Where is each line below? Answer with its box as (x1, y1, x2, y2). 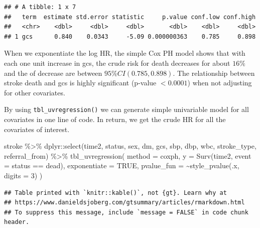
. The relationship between (173, 67, 255, 78)
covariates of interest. (4, 124, 70, 134)
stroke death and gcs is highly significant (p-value (4, 77, 157, 88)
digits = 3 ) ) (4, 170, 43, 180)
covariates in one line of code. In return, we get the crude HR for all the (4, 114, 226, 124)
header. (4, 218, 30, 226)
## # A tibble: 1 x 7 (4, 4, 76, 11)
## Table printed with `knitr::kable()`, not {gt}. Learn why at (4, 189, 227, 196)
